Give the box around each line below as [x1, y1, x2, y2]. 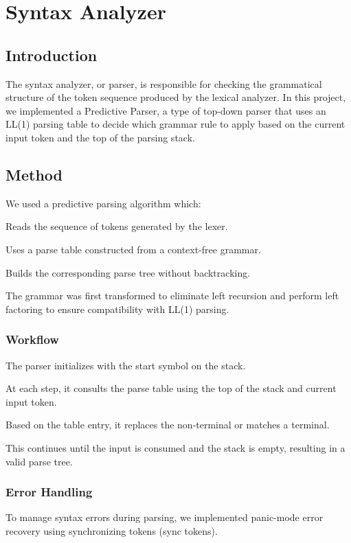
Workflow [5, 331, 59, 348]
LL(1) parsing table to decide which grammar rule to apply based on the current [5, 117, 346, 131]
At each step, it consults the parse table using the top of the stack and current [5, 381, 337, 395]
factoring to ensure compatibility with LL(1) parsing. [5, 301, 229, 316]
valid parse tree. [5, 454, 73, 468]
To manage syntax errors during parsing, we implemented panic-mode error [5, 510, 324, 524]
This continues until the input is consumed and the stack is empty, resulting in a [5, 440, 346, 454]
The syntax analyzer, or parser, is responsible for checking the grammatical [5, 76, 322, 91]
